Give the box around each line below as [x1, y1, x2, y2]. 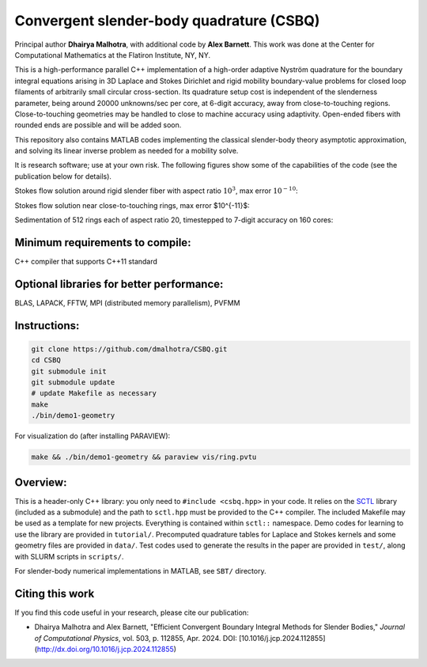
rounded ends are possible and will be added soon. [14, 120, 182, 130]
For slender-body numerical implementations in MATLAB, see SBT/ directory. [14, 566, 266, 575]
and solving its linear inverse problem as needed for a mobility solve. [14, 146, 239, 156]
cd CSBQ [31, 356, 61, 365]
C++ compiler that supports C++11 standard [14, 256, 158, 266]
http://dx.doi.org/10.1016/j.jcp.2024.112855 [36, 645, 174, 654]
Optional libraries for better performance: [14, 277, 224, 290]
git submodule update [31, 378, 115, 387]
